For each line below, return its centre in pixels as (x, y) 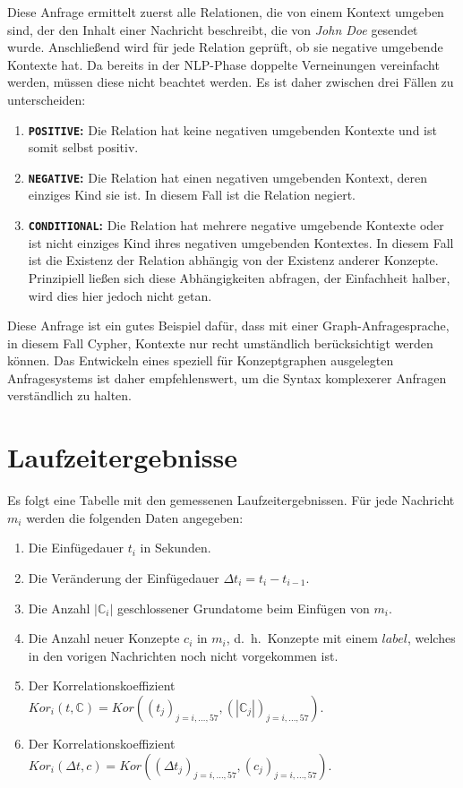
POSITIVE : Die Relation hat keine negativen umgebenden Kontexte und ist (232, 129)
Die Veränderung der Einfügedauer (124, 577)
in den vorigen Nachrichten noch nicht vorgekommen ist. (183, 655)
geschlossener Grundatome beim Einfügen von (244, 608)
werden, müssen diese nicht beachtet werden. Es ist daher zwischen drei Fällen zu (231, 82)
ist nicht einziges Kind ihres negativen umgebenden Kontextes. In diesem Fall (241, 242)
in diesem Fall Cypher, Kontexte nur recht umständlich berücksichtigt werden (220, 343)
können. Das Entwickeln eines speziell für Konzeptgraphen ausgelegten (201, 360)
